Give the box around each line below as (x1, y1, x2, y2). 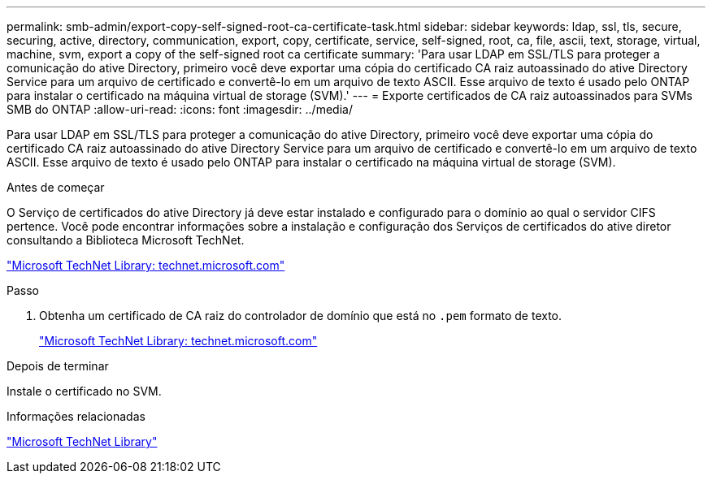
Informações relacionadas (7, 409, 145, 423)
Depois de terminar (7, 359, 109, 373)
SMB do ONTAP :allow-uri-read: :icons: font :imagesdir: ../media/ (7, 102, 353, 116)
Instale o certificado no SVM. (7, 384, 162, 398)
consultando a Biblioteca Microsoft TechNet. (7, 233, 245, 247)
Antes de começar (7, 180, 105, 194)
